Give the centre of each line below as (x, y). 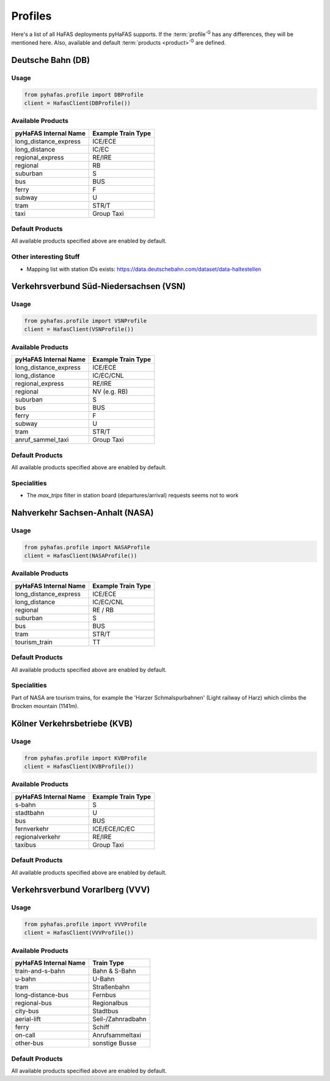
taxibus (26, 845)
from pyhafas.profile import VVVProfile (85, 925)
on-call (25, 1035)
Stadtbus (105, 1011)
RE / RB (103, 610)
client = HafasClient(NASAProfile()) (81, 556)
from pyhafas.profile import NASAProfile (87, 547)
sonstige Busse (115, 1043)
